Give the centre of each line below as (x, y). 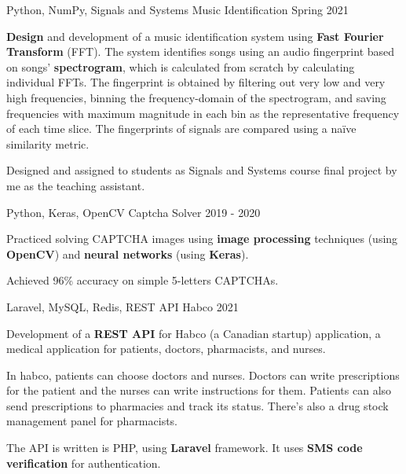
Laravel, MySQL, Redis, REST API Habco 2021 (123, 306)
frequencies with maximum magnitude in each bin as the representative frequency (203, 113)
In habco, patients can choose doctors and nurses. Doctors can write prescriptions (203, 375)
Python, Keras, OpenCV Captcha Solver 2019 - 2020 (134, 212)
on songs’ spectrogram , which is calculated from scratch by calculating (181, 66)
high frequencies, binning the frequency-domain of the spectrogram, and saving (196, 97)
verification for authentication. (84, 463)
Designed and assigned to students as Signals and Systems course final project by (202, 170)
